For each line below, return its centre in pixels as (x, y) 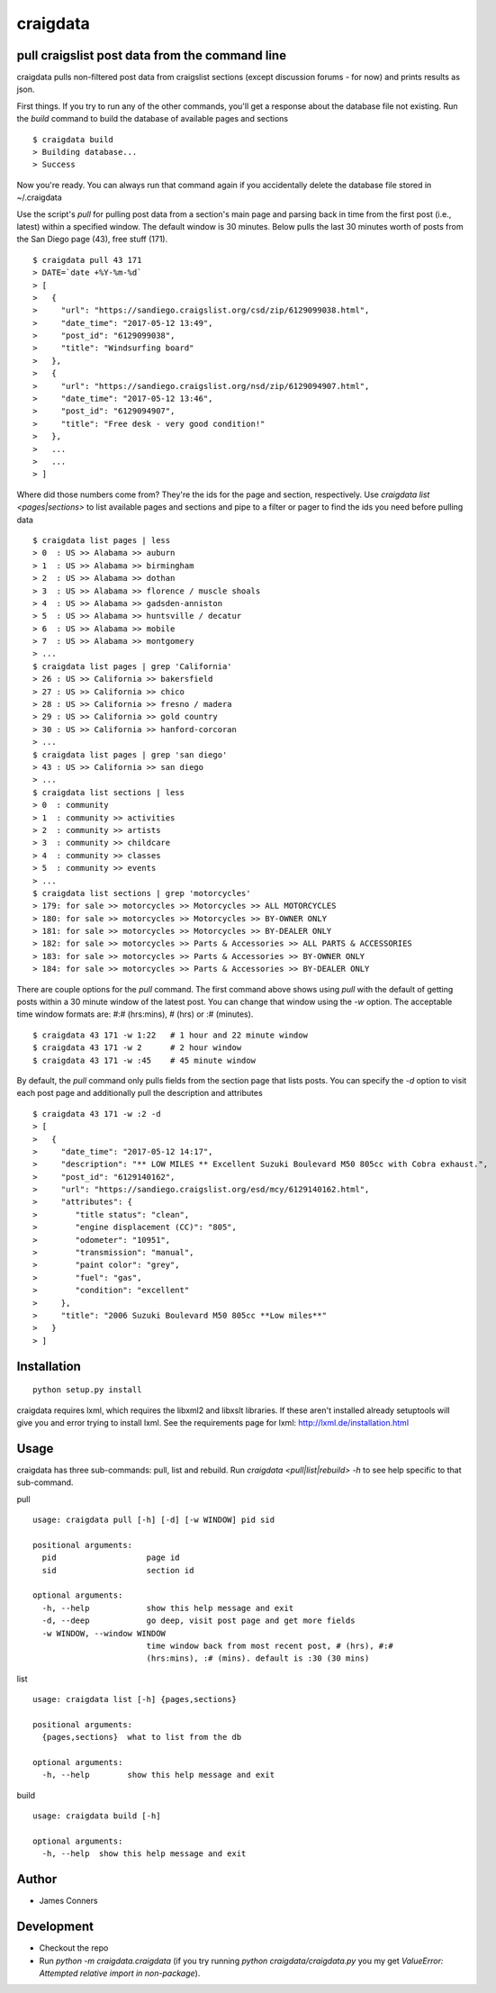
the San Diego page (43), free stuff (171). (92, 240)
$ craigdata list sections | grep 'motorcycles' (142, 893)
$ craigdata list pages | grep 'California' (133, 666)
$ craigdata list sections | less (108, 792)
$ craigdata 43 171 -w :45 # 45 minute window (144, 1060)
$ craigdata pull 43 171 (87, 260)
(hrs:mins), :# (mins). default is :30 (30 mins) (258, 1658)
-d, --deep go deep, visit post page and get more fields (198, 1621)
